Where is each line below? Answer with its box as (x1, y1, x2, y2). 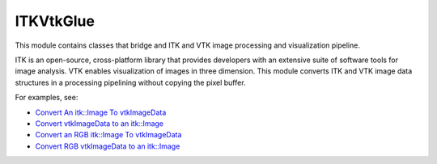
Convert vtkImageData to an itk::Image (35, 118, 164, 128)
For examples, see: (15, 93, 78, 103)
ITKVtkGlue (15, 12, 95, 30)
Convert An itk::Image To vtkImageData (35, 107, 167, 117)
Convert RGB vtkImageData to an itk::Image (35, 141, 180, 151)
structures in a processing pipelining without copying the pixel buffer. (15, 78, 246, 87)
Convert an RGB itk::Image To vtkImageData (35, 130, 182, 140)
